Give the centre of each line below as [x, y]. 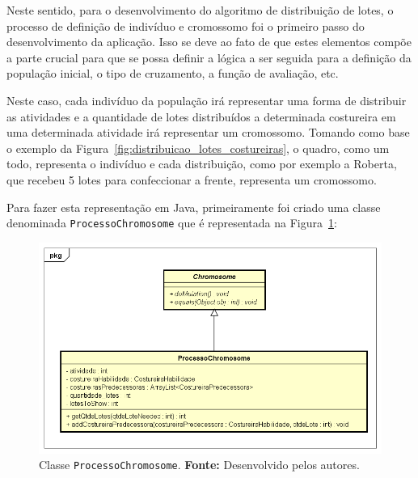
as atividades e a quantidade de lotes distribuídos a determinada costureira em [201, 116]
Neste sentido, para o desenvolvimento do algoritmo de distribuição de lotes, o [200, 10]
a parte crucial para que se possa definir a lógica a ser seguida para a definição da [209, 57]
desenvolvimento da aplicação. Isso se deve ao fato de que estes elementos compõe [209, 42]
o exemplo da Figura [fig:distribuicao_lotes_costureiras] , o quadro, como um [198, 148]
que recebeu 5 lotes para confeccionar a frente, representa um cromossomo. [192, 179]
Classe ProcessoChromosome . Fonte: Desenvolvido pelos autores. [199, 465]
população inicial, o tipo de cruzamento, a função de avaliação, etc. [173, 73]
